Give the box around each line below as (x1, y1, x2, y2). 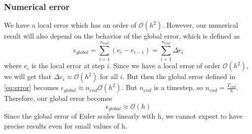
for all (100, 71, 118, 82)
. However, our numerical (162, 20, 238, 30)
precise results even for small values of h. (4, 120, 127, 131)
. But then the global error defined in (123, 71, 235, 82)
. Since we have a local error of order (109, 60, 220, 71)
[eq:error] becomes (4, 82, 59, 92)
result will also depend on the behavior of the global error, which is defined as (4, 31, 240, 41)
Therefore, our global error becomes (4, 93, 112, 103)
